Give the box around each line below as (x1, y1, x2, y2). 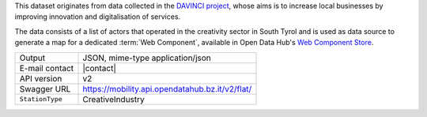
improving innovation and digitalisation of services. (14, 12, 181, 21)
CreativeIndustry (82, 93, 145, 104)
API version (19, 73, 62, 84)
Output (19, 52, 46, 63)
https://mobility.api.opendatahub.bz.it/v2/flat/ (82, 83, 252, 94)
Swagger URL (19, 83, 71, 94)
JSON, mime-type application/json (82, 52, 211, 63)
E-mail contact (19, 62, 74, 74)
